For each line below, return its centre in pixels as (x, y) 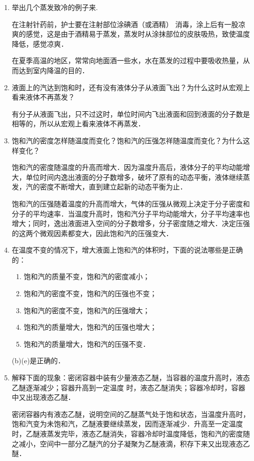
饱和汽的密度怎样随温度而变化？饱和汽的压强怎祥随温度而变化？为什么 (127, 140)
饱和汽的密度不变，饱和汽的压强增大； (87, 310)
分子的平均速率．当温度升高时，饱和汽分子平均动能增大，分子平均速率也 (131, 213)
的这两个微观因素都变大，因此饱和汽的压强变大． (92, 233)
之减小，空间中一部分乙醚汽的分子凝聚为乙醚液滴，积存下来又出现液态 (127, 443)
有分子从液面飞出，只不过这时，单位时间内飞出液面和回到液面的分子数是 (131, 113)
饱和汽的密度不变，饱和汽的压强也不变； (90, 293)
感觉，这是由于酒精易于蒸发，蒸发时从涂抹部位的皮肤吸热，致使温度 (138, 34)
